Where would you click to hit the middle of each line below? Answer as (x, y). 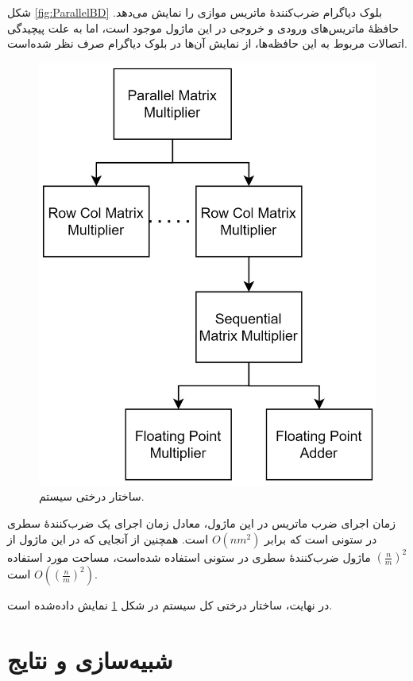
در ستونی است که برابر (321, 538)
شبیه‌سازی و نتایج (90, 659)
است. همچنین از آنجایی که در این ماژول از (108, 538)
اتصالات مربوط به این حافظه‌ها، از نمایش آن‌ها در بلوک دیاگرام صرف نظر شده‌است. (207, 43)
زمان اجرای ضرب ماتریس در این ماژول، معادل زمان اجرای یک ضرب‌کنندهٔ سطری (201, 523)
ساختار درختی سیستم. (92, 496)
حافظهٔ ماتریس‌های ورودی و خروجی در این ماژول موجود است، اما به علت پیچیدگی (203, 27)
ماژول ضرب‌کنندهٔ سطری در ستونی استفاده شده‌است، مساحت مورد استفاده (189, 557)
